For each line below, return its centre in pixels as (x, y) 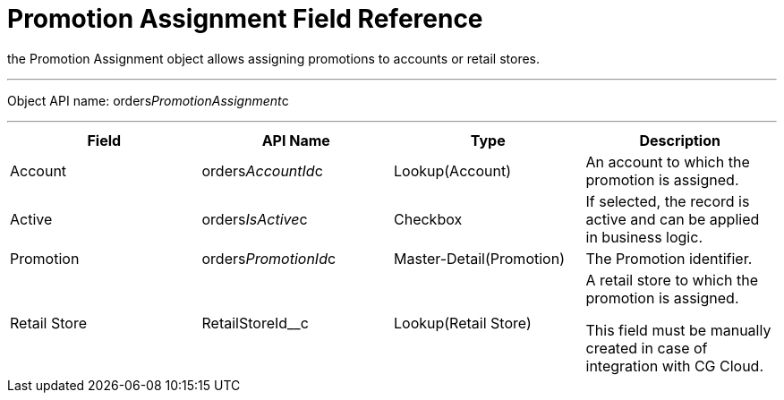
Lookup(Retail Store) (463, 323)
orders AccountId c (262, 170)
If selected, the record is (668, 201)
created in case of (647, 348)
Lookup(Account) (453, 170)
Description (680, 140)
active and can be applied (673, 219)
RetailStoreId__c (255, 323)
